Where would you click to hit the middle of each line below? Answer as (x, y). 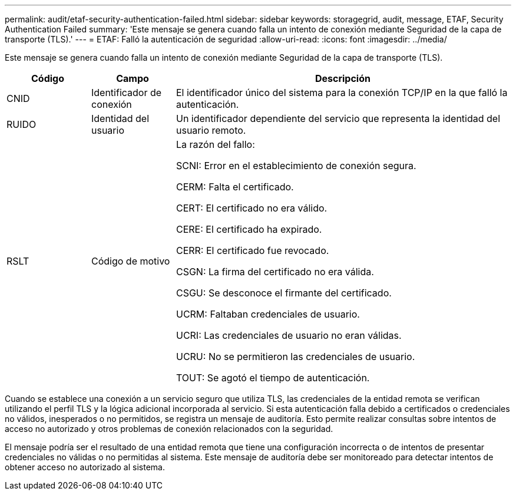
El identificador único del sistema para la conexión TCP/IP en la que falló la (342, 93)
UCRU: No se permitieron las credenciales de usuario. (295, 357)
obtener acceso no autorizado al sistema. (85, 467)
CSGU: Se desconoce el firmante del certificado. (284, 293)
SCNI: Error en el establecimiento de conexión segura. (296, 166)
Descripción (343, 78)
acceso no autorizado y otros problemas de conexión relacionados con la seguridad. (169, 429)
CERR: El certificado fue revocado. (252, 250)
